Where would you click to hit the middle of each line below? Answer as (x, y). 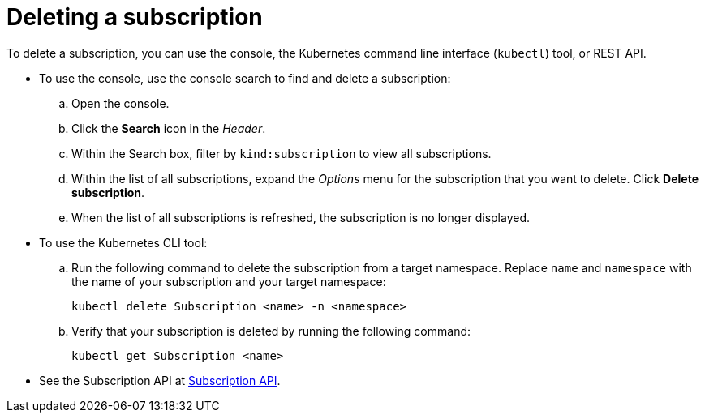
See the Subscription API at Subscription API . (160, 380)
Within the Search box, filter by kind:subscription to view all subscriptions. (282, 153)
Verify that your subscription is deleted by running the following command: (271, 331)
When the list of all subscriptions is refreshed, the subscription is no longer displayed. (301, 217)
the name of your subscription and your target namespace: (229, 281)
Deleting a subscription (135, 17)
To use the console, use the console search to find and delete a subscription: (245, 78)
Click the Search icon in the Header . (169, 128)
